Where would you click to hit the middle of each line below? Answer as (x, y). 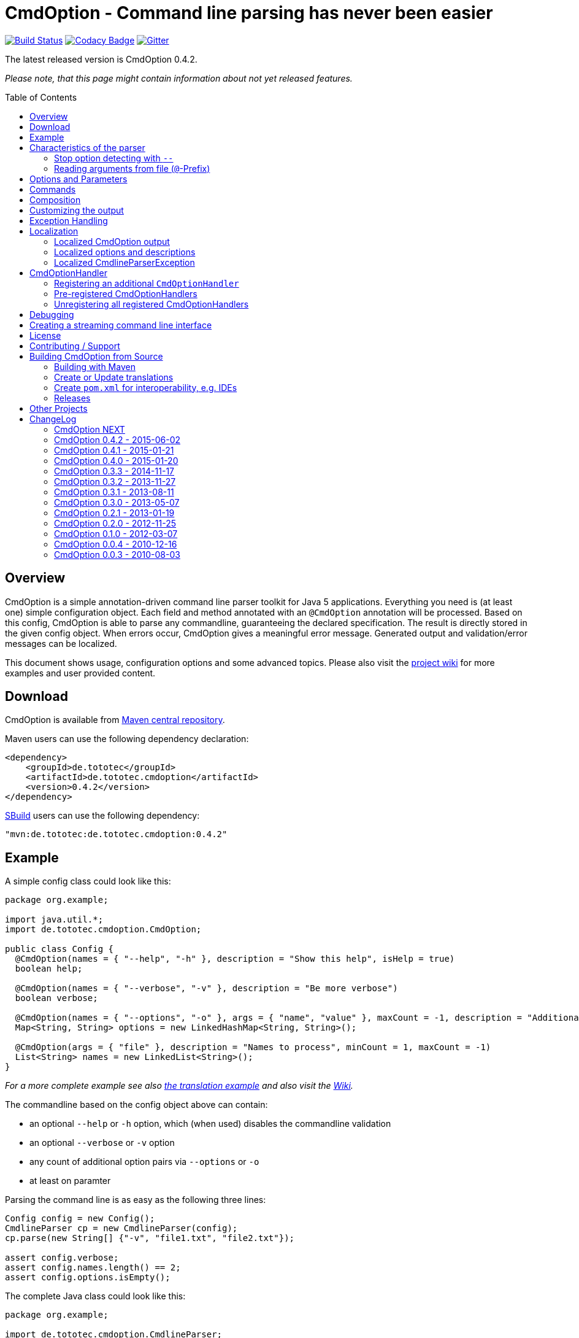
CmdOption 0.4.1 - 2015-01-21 (114, 450)
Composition (55, 199)
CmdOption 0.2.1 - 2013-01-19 (114, 512)
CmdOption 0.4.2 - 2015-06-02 (117, 439)
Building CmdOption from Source (96, 356)
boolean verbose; (56, 998)
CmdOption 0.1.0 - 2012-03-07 (116, 533)
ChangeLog (53, 419)
